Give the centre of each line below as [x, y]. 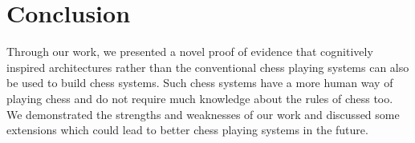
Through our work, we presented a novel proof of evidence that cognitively [190, 52]
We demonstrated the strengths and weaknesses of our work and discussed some [203, 114]
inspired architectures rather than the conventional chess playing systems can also [208, 67]
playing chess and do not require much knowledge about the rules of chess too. [200, 98]
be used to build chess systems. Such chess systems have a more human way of [200, 83]
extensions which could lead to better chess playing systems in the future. [187, 130]
